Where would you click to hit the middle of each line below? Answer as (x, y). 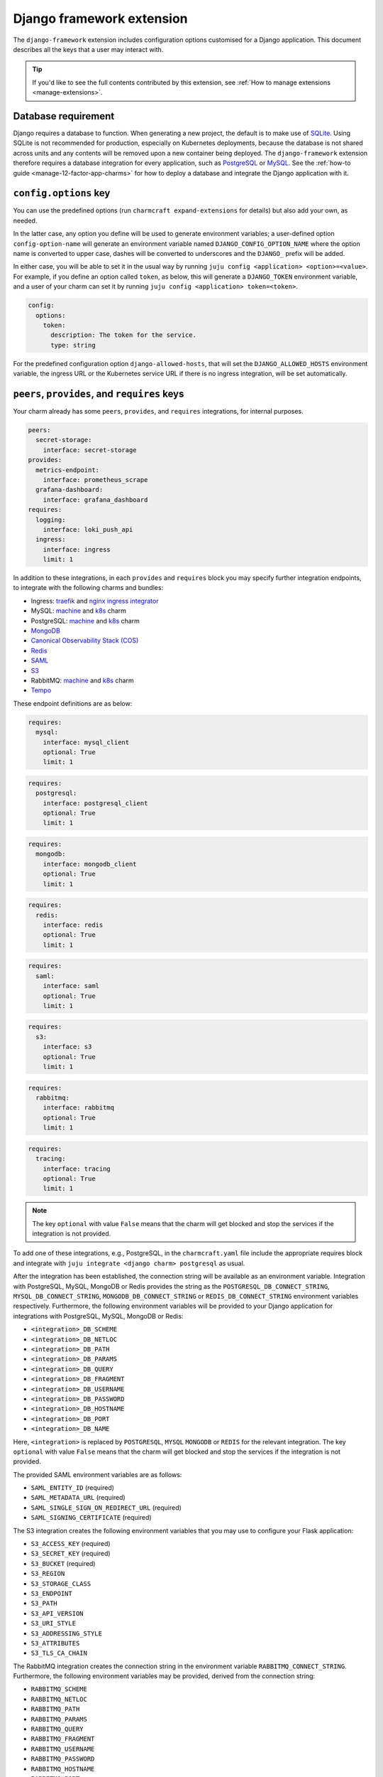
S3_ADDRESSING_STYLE (67, 1633)
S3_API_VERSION (57, 1613)
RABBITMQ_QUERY (57, 1729)
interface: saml (71, 986)
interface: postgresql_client (95, 803)
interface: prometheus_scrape (95, 479)
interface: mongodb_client (90, 864)
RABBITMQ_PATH (55, 1709)
